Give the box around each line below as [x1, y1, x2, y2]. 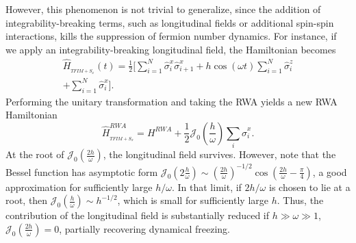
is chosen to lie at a [268, 179, 351, 194]
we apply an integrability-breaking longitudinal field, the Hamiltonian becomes [5, 42, 336, 56]
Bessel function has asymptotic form [5, 164, 158, 179]
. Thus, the [277, 193, 324, 207]
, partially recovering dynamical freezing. [59, 221, 230, 235]
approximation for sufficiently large [5, 179, 153, 194]
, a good [312, 164, 347, 179]
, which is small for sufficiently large [117, 193, 268, 207]
